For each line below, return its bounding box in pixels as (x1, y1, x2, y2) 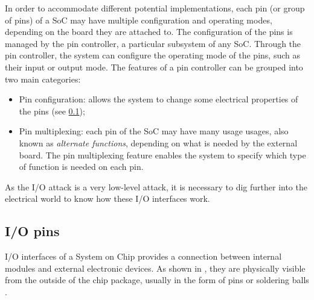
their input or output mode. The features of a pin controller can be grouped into (5, 60, 303, 73)
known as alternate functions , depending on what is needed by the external (19, 136, 298, 149)
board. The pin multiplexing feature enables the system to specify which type (19, 148, 306, 161)
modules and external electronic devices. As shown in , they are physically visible (5, 261, 306, 274)
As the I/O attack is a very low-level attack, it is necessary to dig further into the (5, 180, 307, 193)
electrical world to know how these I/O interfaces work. (5, 192, 210, 205)
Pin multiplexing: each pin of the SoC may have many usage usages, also (19, 125, 289, 137)
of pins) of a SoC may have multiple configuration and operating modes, (5, 13, 272, 26)
